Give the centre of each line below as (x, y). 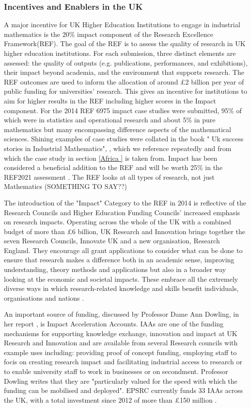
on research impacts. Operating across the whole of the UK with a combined (118, 222)
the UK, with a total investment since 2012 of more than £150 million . (110, 399)
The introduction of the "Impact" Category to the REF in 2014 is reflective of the (125, 202)
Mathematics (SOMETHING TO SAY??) (65, 186)
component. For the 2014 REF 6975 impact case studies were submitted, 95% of (123, 110)
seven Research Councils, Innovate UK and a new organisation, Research (112, 241)
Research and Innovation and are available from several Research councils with (121, 343)
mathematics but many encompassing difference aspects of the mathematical (118, 129)
